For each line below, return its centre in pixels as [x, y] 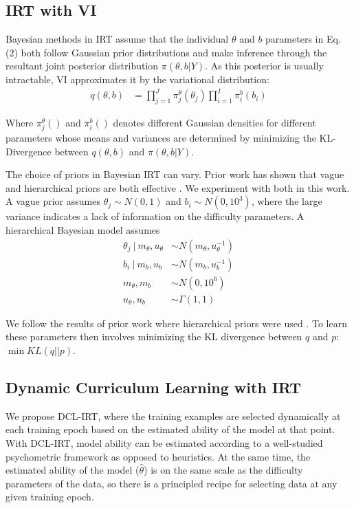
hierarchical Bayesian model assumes [83, 230]
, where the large [287, 201]
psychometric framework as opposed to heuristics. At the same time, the [158, 456]
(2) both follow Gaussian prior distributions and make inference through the [166, 52]
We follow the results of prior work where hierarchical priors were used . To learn [176, 323]
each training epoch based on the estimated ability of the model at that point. [170, 429]
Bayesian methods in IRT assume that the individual [117, 39]
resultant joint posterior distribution [82, 66]
